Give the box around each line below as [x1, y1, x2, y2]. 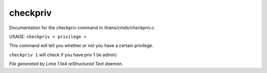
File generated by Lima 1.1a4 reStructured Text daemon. [9, 61, 123, 67]
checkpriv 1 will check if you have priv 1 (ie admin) [9, 52, 117, 58]
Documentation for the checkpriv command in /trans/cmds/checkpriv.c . [9, 25, 156, 31]
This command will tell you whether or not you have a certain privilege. [9, 42, 153, 49]
